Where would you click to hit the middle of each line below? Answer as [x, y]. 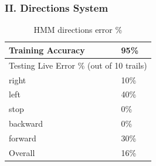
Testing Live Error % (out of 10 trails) [78, 65]
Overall [22, 152]
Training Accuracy [47, 50]
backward [26, 123]
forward [23, 138]
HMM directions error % [78, 30]
